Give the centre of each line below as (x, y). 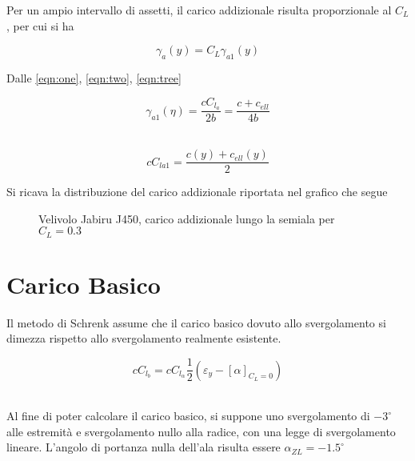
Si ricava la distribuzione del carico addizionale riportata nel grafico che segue (197, 192)
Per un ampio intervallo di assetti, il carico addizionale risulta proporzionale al (199, 10)
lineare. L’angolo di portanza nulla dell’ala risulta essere (144, 447)
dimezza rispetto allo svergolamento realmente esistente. (144, 338)
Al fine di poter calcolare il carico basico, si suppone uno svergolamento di (188, 416)
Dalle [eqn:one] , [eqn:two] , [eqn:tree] (94, 77)
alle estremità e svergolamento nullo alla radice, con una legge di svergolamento (201, 431)
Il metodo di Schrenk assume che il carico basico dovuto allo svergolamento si (196, 322)
